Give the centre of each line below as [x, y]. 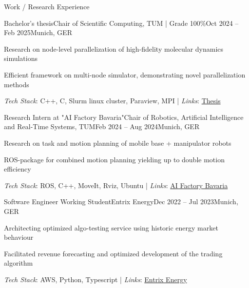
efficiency [18, 169]
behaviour [19, 237]
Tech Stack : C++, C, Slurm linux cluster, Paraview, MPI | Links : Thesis [112, 101]
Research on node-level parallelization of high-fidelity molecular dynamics [114, 48]
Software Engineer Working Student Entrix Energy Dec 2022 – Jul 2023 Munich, [121, 202]
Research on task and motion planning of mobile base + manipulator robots [118, 143]
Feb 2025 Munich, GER [38, 32]
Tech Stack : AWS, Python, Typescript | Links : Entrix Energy [96, 279]
